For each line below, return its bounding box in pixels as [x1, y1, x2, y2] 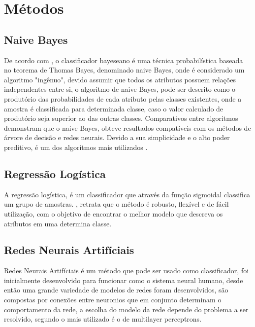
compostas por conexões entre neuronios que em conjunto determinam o [4, 294, 222, 305]
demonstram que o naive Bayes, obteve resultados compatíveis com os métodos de [4, 122, 251, 133]
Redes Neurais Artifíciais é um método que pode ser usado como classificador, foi [4, 265, 249, 276]
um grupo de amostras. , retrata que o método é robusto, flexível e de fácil [4, 199, 229, 209]
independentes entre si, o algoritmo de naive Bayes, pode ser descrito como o [4, 84, 236, 94]
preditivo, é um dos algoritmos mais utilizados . [4, 142, 148, 152]
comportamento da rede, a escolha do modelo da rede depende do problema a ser [4, 304, 249, 314]
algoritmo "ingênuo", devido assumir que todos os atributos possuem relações [4, 74, 236, 84]
